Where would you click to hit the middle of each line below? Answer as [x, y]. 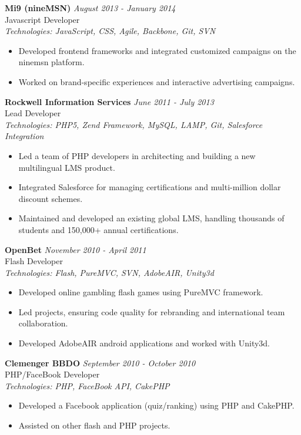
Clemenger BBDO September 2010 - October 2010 [100, 362]
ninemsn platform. [51, 62]
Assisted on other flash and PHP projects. [94, 425]
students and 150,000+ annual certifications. [98, 229]
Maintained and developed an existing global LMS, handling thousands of [151, 218]
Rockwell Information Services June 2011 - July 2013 [109, 101]
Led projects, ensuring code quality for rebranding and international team [152, 311]
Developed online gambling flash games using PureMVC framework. [141, 292]
